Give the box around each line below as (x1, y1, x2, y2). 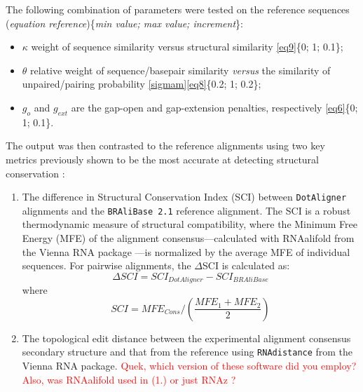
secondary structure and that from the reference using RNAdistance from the (22, 344, 353, 359)
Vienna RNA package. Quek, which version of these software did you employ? (22, 358, 357, 373)
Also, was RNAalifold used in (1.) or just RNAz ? (22, 372, 236, 386)
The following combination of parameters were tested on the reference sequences (6, 2, 350, 16)
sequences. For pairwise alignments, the (22, 258, 191, 273)
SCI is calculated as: (203, 258, 290, 273)
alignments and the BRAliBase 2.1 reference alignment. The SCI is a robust (22, 203, 351, 217)
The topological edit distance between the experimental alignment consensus (22, 330, 351, 345)
